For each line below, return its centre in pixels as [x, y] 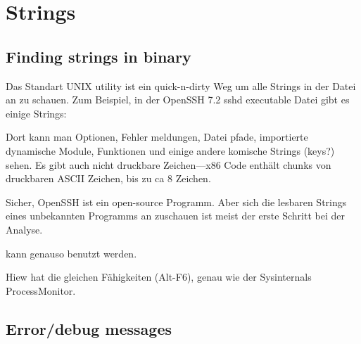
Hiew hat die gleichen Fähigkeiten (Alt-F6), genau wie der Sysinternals [159, 277]
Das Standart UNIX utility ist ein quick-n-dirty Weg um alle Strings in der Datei [181, 85]
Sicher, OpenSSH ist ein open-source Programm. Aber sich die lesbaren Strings [176, 202]
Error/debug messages [89, 328]
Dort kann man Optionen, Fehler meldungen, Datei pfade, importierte [157, 137]
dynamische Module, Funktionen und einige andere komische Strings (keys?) [170, 150]
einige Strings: [36, 113]
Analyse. [24, 229]
